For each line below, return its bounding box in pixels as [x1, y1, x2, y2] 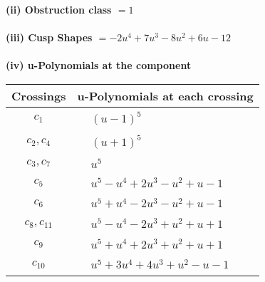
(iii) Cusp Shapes [6, 30, 93, 45]
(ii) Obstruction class [6, 2, 112, 16]
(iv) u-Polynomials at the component [6, 58, 192, 73]
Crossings [11, 87, 66, 104]
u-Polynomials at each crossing [77, 87, 254, 104]
